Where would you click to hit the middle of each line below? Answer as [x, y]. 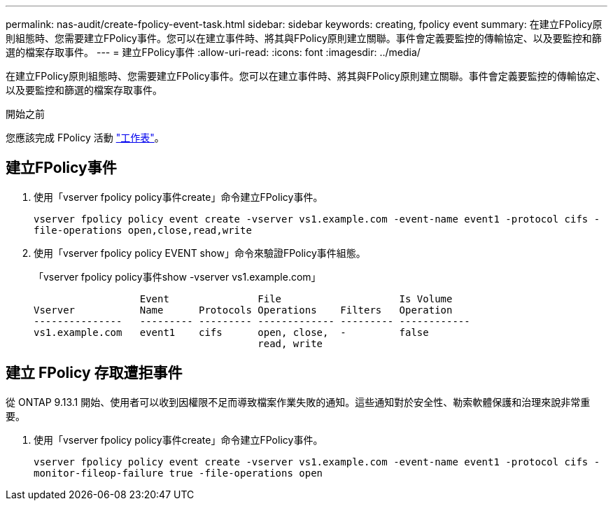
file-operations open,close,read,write [143, 230]
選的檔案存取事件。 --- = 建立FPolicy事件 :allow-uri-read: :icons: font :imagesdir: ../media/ [213, 52]
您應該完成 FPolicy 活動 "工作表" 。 [85, 138]
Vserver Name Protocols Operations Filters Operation [243, 310]
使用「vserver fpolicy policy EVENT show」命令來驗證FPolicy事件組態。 [200, 253]
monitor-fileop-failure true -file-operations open [178, 473]
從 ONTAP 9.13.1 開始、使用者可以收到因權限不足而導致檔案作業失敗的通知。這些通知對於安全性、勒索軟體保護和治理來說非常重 [298, 402]
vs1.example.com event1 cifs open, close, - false [231, 332]
